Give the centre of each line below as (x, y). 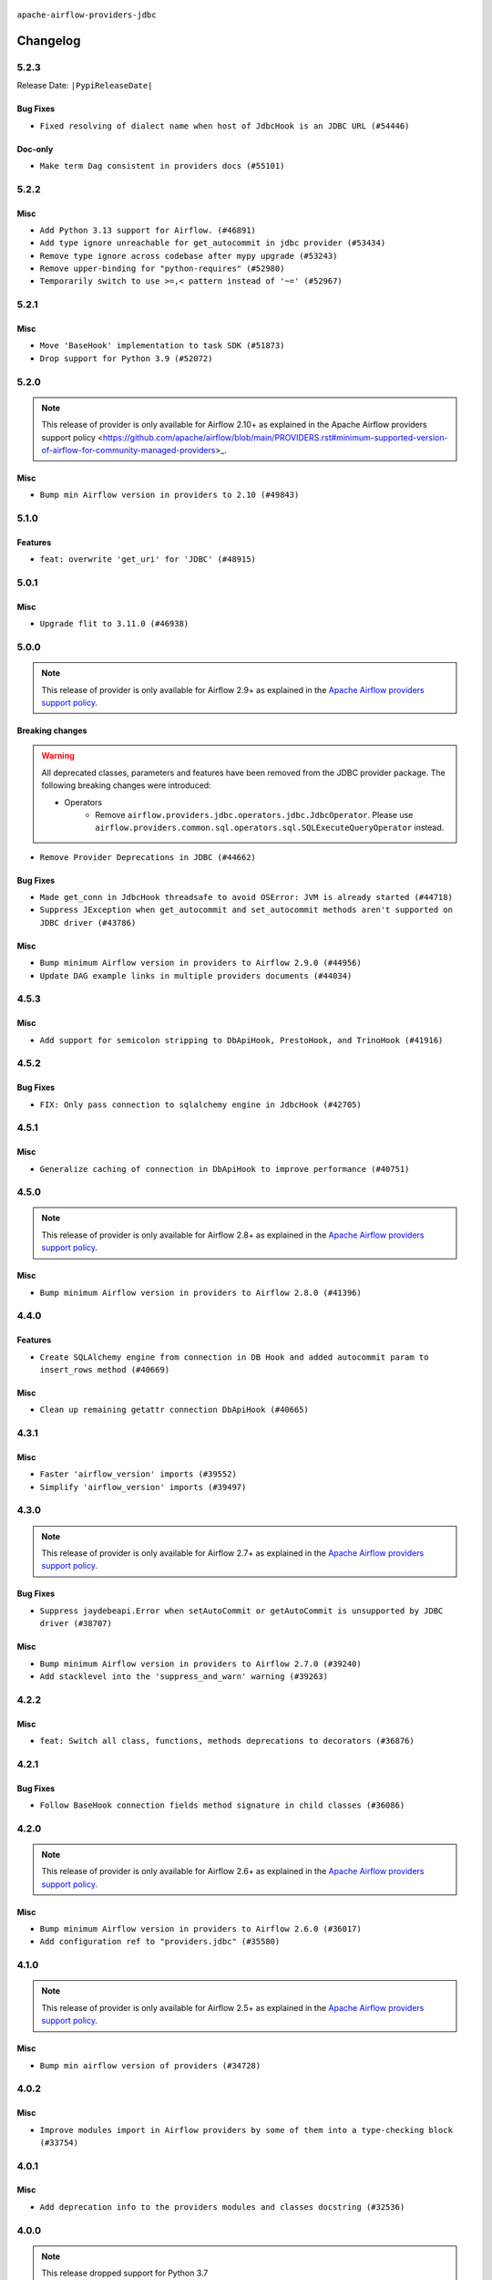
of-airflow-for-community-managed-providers (128, 450)
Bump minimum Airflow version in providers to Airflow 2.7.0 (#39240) (200, 1663)
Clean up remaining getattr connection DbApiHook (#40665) (174, 1410)
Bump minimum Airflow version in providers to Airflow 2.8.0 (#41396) (200, 1292)
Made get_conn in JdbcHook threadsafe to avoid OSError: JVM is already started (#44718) (246, 897)
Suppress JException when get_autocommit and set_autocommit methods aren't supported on (246, 910)
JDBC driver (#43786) (88, 922)
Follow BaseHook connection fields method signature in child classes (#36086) (222, 1805)
